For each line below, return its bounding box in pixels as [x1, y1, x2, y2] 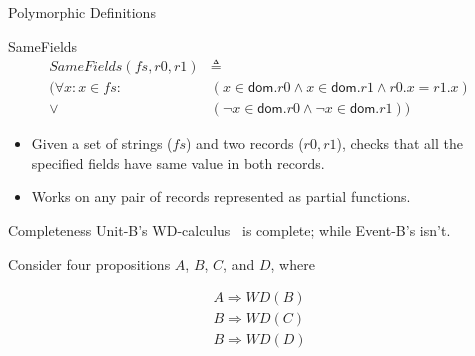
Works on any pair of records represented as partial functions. [31, 186, 411, 207]
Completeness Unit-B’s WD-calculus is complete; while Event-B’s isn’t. [8, 220, 451, 241]
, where [270, 253, 315, 274]
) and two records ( [186, 133, 304, 154]
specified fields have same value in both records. [31, 152, 325, 173]
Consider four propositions [8, 253, 171, 274]
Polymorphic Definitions [8, 2, 156, 22]
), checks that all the [336, 133, 463, 154]
